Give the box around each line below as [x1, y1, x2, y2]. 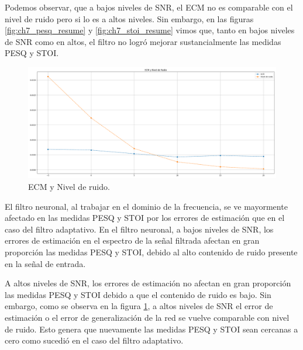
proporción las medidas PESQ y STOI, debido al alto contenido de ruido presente [5, 246, 298, 258]
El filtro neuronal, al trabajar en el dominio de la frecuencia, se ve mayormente [5, 200, 288, 212]
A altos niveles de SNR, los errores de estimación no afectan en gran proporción [5, 277, 291, 289]
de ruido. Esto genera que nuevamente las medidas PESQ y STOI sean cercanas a [5, 323, 298, 335]
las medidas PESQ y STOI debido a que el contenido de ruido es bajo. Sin [5, 288, 271, 300]
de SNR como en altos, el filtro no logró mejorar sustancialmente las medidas [5, 35, 281, 47]
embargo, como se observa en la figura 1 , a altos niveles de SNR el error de [5, 300, 273, 312]
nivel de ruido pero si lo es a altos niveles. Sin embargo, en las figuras [5, 12, 254, 25]
